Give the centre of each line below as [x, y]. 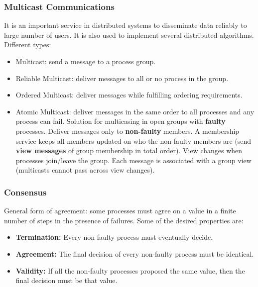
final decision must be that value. [66, 280]
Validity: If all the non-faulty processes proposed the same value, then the [130, 270]
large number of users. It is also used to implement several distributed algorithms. [129, 35]
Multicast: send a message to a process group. [86, 61]
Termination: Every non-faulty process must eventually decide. [114, 237]
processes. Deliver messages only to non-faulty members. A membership [128, 131]
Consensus [25, 192]
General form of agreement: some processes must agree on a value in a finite [120, 211]
